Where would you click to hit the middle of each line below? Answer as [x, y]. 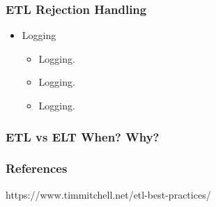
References [37, 168]
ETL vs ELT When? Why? [83, 136]
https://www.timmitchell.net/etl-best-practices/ [108, 194]
